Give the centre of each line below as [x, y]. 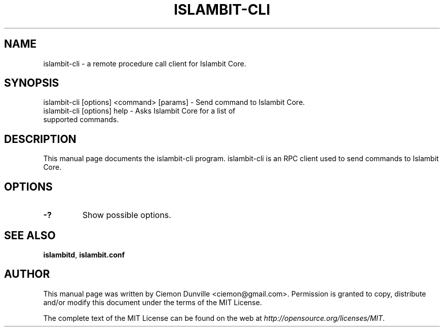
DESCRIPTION [40, 139]
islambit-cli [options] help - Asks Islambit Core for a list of [139, 111]
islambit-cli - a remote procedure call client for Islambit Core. [145, 63]
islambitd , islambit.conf [84, 254]
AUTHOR [27, 274]
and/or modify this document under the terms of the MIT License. [153, 302]
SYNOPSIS [32, 83]
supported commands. [81, 120]
